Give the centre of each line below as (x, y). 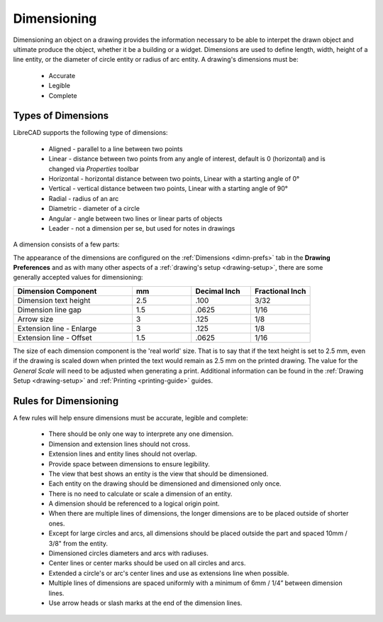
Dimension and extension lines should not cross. (120, 444)
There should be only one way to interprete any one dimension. (141, 434)
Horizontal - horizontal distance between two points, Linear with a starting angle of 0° (174, 178)
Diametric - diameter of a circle (94, 209)
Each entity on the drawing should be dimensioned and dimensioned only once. (165, 484)
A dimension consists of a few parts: (66, 244)
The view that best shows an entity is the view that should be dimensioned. (159, 474)
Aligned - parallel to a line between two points (116, 148)
